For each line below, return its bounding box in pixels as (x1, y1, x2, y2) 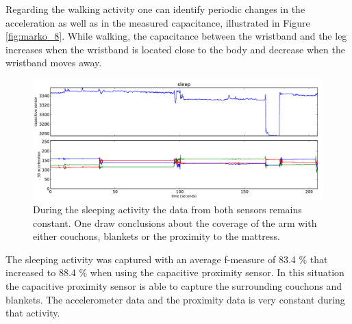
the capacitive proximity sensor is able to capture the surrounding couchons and (5, 278, 342, 293)
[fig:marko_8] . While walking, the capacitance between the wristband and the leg (5, 29, 347, 43)
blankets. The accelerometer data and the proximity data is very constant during (5, 292, 345, 306)
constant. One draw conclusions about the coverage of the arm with (33, 215, 317, 230)
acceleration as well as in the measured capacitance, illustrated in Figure (5, 15, 310, 29)
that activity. (5, 306, 60, 320)
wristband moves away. (5, 55, 102, 70)
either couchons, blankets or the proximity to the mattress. (33, 229, 280, 243)
